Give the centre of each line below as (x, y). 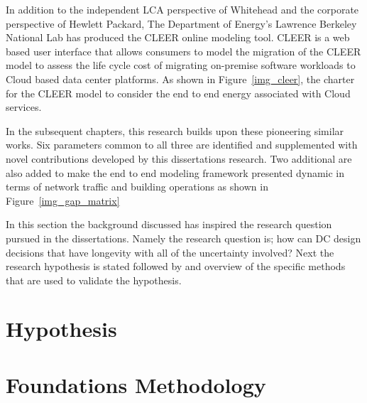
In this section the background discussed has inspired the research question (169, 224)
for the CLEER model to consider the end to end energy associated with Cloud (178, 93)
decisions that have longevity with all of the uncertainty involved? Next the (170, 252)
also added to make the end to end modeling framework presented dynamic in (175, 172)
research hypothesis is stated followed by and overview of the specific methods (176, 266)
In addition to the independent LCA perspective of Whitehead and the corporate (182, 9)
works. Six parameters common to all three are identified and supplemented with (182, 145)
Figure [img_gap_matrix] (63, 200)
